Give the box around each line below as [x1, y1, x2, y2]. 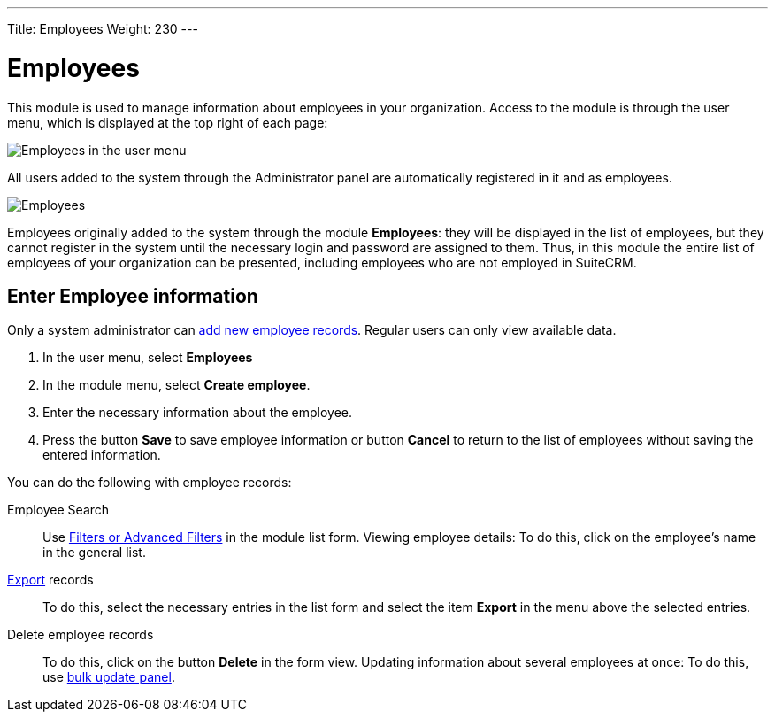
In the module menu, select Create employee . [42, 377, 311, 393]
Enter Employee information [7, 284, 258, 307]
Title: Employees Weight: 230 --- [7, 21, 198, 36]
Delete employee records [7, 627, 154, 643]
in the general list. [42, 545, 146, 561]
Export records [7, 572, 94, 588]
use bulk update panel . [42, 669, 175, 685]
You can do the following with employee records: [7, 475, 292, 491]
